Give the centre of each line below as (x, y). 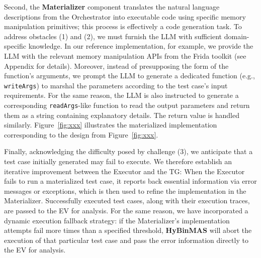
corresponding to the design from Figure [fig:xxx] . (81, 134)
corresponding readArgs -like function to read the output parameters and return (127, 105)
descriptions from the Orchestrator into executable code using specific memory (125, 16)
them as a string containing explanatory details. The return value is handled (122, 115)
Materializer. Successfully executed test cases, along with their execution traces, (127, 201)
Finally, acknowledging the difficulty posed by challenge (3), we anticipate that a (128, 151)
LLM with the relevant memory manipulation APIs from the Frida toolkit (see (125, 55)
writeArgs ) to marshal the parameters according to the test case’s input (116, 85)
